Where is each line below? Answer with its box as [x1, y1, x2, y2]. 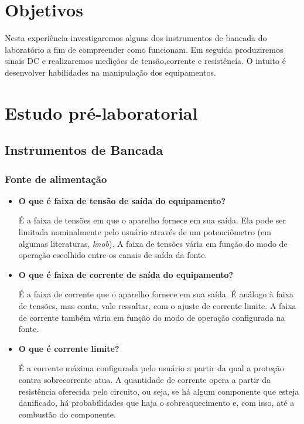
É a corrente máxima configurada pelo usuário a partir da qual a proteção [18, 362, 285, 374]
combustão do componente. [18, 408, 116, 420]
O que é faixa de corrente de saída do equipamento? [18, 268, 234, 280]
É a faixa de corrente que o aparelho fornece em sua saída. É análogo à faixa [18, 288, 294, 300]
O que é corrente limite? [18, 342, 119, 354]
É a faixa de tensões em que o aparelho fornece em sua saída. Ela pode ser [18, 214, 286, 226]
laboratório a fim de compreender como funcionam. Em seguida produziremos [5, 43, 283, 55]
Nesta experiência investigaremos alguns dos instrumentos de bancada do [5, 32, 267, 44]
